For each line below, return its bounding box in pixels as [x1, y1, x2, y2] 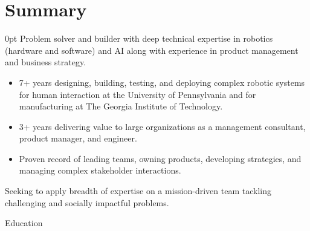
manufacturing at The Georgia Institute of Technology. [19, 100, 223, 112]
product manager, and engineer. [19, 132, 137, 145]
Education [5, 216, 43, 229]
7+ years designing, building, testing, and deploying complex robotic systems [19, 76, 305, 88]
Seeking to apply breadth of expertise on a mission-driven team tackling [5, 184, 271, 197]
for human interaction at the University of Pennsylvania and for [19, 88, 256, 100]
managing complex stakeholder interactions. [19, 164, 181, 177]
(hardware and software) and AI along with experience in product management [5, 44, 299, 56]
